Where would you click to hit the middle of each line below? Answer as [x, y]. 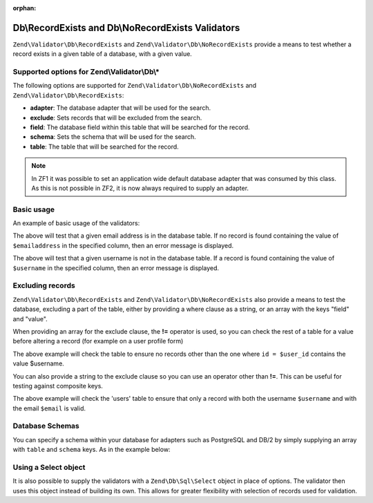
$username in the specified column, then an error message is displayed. [116, 268]
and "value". [30, 319]
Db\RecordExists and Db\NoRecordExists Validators [126, 28]
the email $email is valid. [49, 408]
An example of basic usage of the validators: [76, 223]
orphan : [25, 8]
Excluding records [44, 285]
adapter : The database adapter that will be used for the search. [121, 108]
